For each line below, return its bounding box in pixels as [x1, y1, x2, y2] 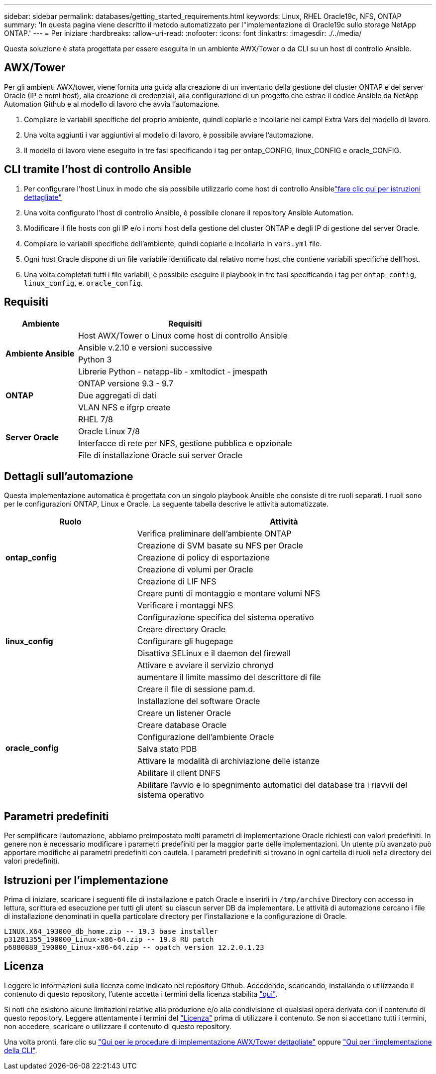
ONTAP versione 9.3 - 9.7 [78, 378, 174, 388]
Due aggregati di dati [78, 390, 156, 400]
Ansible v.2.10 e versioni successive [78, 342, 213, 353]
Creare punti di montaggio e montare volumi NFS [137, 588, 321, 599]
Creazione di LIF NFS [137, 576, 217, 587]
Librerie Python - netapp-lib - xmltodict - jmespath [78, 366, 268, 376]
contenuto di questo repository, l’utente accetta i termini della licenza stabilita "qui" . [4, 989, 278, 998]
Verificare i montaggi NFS [137, 600, 233, 611]
